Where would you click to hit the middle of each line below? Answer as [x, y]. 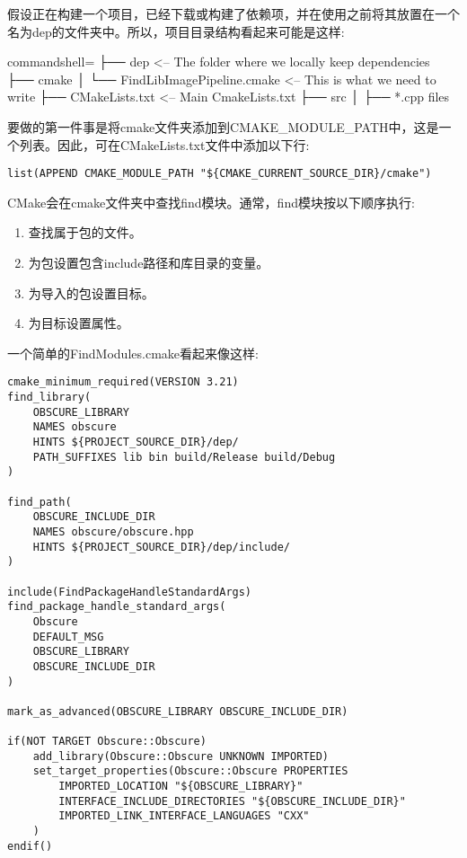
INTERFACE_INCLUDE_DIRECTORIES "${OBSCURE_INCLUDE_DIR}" [232, 801]
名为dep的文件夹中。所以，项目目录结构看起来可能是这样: [176, 31]
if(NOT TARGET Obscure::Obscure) [107, 742]
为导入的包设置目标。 [91, 292]
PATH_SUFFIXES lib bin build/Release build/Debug [184, 457]
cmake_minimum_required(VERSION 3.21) [123, 382]
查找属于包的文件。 [85, 232]
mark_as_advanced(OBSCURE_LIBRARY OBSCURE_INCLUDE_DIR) [178, 711]
